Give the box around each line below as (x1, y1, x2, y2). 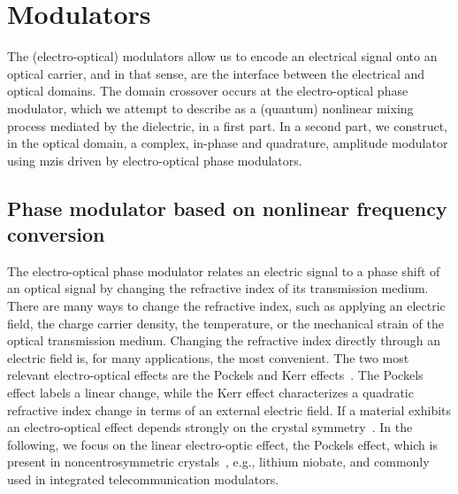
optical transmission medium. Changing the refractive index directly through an (7, 331, 441, 350)
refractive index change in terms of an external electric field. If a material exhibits (7, 400, 452, 419)
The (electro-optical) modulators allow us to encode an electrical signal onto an (7, 47, 438, 66)
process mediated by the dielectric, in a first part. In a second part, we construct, (7, 116, 447, 135)
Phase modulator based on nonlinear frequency (7, 194, 447, 221)
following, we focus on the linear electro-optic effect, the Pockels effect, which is (7, 435, 438, 453)
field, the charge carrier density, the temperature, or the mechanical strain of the (7, 313, 444, 332)
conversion (7, 220, 105, 248)
